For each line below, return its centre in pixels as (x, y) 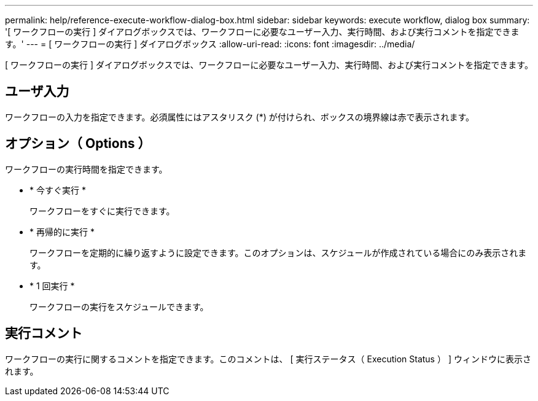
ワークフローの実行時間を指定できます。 (86, 169)
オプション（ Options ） (78, 144)
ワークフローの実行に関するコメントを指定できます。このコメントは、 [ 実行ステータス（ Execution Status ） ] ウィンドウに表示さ (268, 359)
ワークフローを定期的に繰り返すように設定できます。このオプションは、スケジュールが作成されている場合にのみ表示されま (278, 252)
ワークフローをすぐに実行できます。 (102, 211)
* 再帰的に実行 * (62, 232)
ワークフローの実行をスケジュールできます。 (119, 306)
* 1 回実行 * (52, 286)
